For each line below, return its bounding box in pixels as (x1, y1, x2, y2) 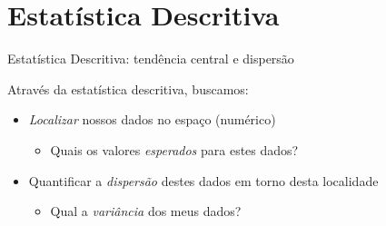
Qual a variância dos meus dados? (50, 201, 242, 221)
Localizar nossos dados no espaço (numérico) (28, 110, 276, 129)
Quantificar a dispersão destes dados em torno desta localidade (28, 171, 379, 190)
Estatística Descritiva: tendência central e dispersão (7, 49, 294, 68)
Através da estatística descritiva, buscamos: (7, 79, 249, 98)
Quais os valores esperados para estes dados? (50, 140, 299, 159)
